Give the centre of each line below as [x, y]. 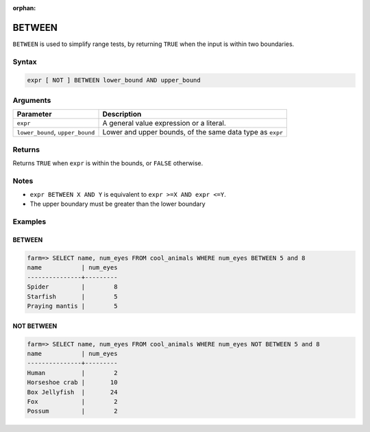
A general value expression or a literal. [164, 123]
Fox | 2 [72, 401]
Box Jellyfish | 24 [72, 392]
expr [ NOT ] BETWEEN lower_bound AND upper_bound [114, 80]
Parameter [34, 115]
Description [122, 115]
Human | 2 [72, 373]
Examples [29, 221]
